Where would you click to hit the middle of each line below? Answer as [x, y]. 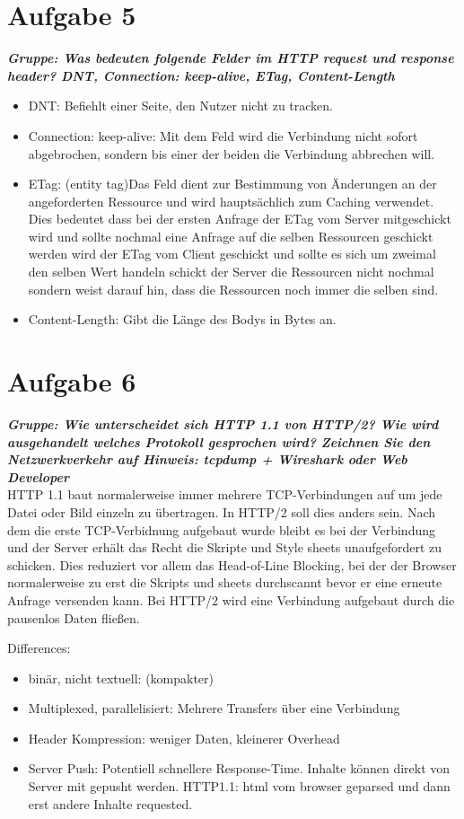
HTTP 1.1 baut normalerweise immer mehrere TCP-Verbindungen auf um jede [225, 494]
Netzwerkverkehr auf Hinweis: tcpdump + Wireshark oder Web [207, 459]
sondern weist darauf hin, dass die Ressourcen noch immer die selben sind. [233, 289]
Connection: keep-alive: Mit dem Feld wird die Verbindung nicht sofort [223, 135]
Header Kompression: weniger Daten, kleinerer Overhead [184, 738]
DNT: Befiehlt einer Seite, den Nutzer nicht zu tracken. [181, 106]
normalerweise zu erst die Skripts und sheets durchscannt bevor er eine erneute [225, 582]
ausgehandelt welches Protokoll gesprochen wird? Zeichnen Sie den [219, 441]
